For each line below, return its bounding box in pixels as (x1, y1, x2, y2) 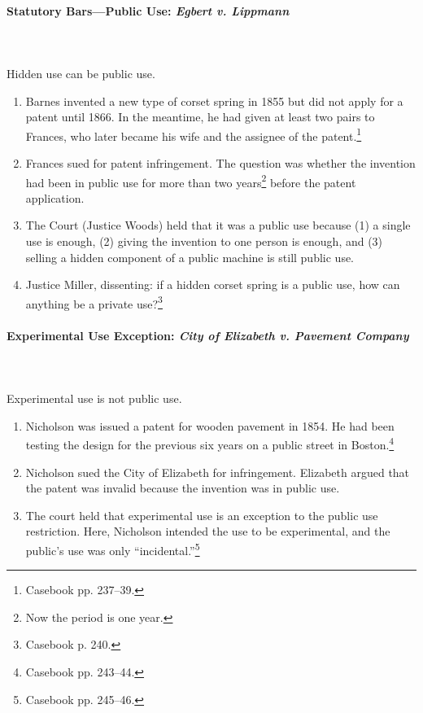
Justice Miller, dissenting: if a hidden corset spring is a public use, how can (25, 276, 400, 293)
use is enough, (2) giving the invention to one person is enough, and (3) (25, 233, 383, 250)
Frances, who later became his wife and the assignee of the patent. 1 (25, 125, 362, 144)
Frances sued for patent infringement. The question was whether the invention (25, 155, 416, 172)
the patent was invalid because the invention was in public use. (25, 479, 340, 496)
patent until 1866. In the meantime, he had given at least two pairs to (25, 108, 375, 125)
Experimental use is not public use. (7, 390, 182, 407)
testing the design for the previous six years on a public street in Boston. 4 (25, 434, 395, 453)
